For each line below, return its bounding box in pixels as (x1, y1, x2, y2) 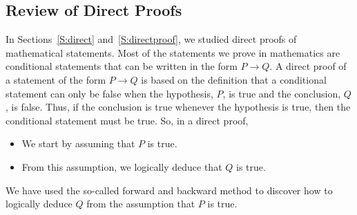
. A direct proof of (269, 59, 347, 73)
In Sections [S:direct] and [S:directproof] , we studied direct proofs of (6, 32, 297, 46)
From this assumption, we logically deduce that (21, 159, 222, 174)
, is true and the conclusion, (222, 86, 341, 100)
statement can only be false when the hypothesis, (6, 86, 213, 100)
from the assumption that (86, 196, 195, 211)
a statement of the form (6, 72, 106, 86)
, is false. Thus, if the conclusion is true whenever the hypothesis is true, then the (6, 100, 351, 114)
